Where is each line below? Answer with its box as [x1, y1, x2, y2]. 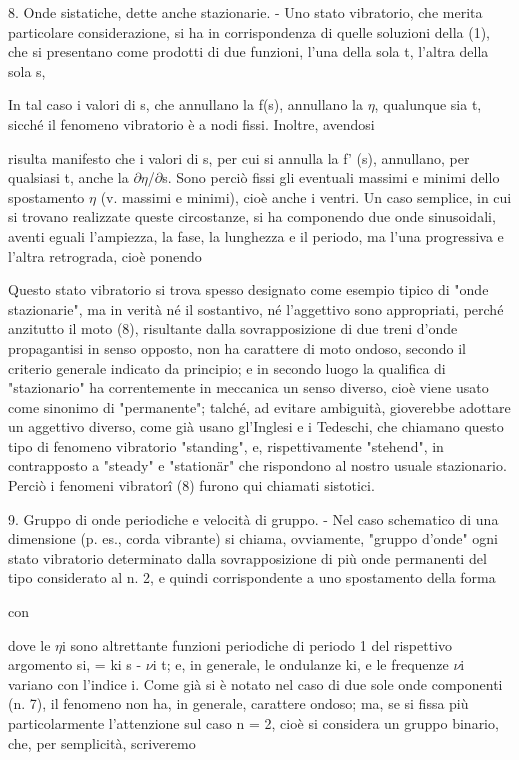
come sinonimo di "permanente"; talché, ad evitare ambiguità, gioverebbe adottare [8, 396, 511, 417]
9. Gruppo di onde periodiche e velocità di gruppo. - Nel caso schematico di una [8, 508, 499, 529]
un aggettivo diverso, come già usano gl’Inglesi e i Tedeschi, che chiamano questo [8, 416, 504, 437]
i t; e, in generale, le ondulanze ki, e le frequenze [152, 654, 449, 675]
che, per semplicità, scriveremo [8, 732, 196, 753]
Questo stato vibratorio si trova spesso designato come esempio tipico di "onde [8, 279, 489, 300]
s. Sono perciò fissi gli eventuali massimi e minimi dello [162, 167, 500, 188]
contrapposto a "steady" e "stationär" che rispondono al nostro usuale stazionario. [8, 455, 507, 476]
